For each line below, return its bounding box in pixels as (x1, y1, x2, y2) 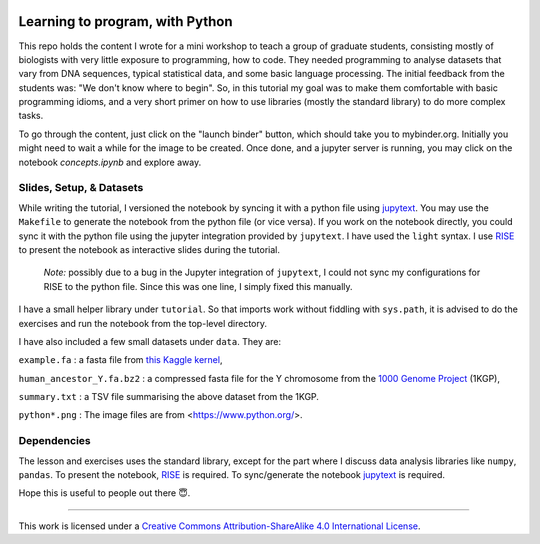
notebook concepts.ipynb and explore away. (18, 156, 202, 168)
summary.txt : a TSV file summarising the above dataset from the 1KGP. (18, 391, 320, 403)
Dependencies (18, 434, 92, 448)
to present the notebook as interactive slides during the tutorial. (18, 243, 280, 255)
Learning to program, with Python (18, 13, 233, 30)
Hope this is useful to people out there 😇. (18, 487, 191, 499)
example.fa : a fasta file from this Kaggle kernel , (18, 354, 223, 366)
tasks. (18, 110, 44, 122)
